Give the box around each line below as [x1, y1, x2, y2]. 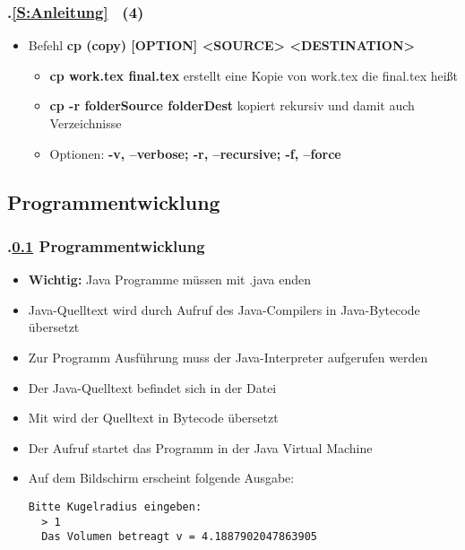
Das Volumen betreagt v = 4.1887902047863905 [41, 530, 317, 544]
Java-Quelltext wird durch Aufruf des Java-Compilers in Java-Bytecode [28, 300, 420, 319]
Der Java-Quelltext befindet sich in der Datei [28, 378, 277, 397]
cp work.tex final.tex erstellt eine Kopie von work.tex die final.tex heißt [49, 65, 459, 84]
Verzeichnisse [49, 114, 122, 132]
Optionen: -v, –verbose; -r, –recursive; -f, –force [49, 144, 341, 162]
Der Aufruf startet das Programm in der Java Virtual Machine [28, 438, 373, 457]
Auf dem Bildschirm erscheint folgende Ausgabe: [28, 468, 295, 487]
